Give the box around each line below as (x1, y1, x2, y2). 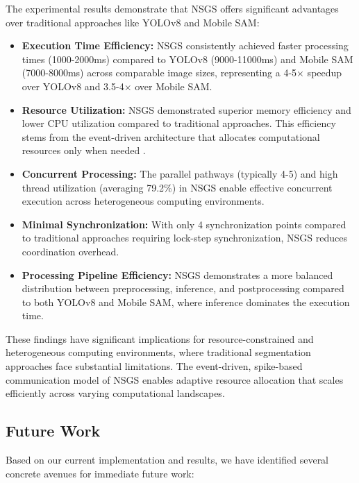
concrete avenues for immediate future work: (6, 466, 194, 480)
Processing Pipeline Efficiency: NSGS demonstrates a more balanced (22, 267, 333, 282)
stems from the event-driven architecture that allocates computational (22, 129, 320, 144)
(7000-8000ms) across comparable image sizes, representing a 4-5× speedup (22, 65, 342, 80)
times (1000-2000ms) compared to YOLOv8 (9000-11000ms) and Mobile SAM (22, 51, 353, 66)
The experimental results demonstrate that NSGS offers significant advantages (6, 1, 339, 15)
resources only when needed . (22, 143, 146, 158)
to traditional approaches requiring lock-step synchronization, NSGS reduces (22, 230, 347, 245)
